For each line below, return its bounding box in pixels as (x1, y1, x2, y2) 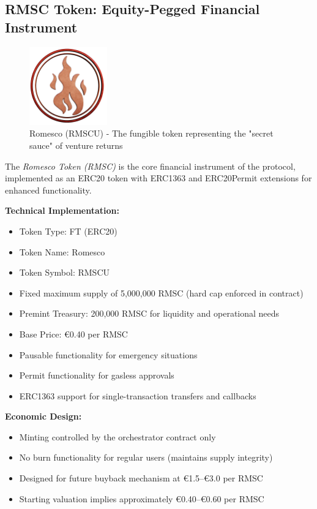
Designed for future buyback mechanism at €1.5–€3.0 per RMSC (19, 472, 263, 484)
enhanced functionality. (5, 183, 92, 196)
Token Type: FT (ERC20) (19, 224, 117, 237)
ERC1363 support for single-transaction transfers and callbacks (19, 389, 256, 402)
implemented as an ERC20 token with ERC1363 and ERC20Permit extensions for (5, 172, 312, 184)
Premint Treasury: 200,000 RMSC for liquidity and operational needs (19, 307, 280, 320)
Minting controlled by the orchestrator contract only (19, 430, 216, 443)
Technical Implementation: (5, 204, 119, 217)
